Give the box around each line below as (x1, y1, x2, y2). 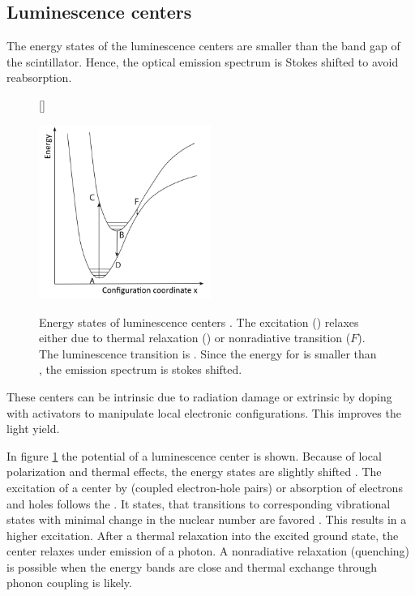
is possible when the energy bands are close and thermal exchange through (6, 558, 378, 575)
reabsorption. (6, 69, 72, 86)
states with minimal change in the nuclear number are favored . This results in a (6, 511, 407, 528)
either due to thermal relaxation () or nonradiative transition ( (39, 329, 351, 346)
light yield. (6, 420, 60, 437)
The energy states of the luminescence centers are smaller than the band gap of (6, 37, 400, 54)
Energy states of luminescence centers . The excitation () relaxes (39, 313, 359, 330)
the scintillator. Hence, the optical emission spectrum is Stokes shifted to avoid (6, 53, 399, 70)
